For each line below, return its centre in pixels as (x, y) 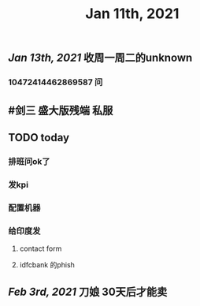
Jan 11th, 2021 (132, 14)
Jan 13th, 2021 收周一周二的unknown (100, 58)
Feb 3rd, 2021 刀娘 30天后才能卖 (88, 292)
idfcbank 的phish (47, 264)
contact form (41, 248)
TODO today (39, 138)
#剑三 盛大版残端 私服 (61, 110)
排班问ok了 (29, 161)
